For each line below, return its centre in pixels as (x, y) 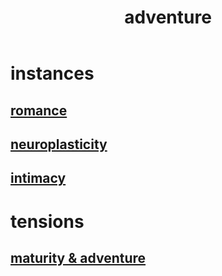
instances (52, 73)
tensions (47, 221)
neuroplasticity (59, 144)
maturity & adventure (78, 257)
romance (39, 110)
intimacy (38, 178)
